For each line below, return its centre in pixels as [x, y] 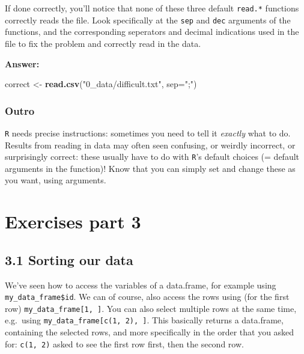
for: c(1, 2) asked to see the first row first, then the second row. [124, 343]
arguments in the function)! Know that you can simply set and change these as [150, 168]
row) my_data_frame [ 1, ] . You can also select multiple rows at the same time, [151, 308]
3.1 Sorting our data [69, 259]
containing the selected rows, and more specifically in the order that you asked [150, 332]
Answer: [22, 63]
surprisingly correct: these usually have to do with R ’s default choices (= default [152, 157]
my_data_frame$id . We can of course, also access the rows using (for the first [147, 297]
